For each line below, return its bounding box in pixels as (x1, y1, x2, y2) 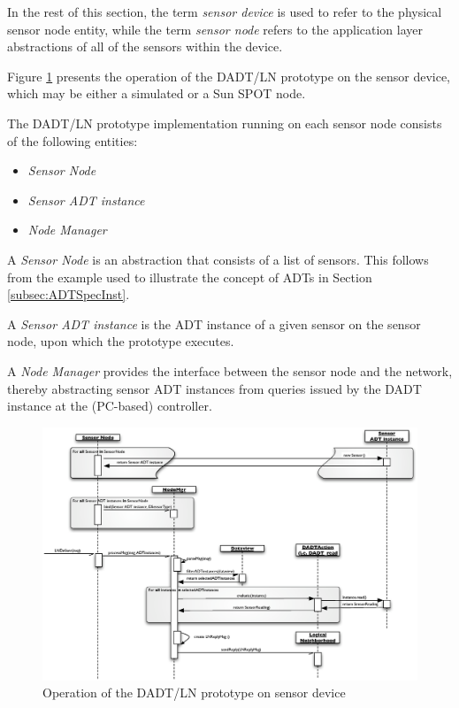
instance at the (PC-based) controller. (7, 396, 212, 415)
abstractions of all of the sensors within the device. (7, 37, 283, 56)
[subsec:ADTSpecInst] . (7, 285, 130, 304)
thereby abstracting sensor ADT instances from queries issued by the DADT (7, 379, 422, 397)
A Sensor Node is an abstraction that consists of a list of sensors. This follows (7, 250, 429, 268)
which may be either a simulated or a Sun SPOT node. (7, 84, 306, 103)
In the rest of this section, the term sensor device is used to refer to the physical (7, 3, 442, 20)
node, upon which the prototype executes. (7, 332, 234, 350)
